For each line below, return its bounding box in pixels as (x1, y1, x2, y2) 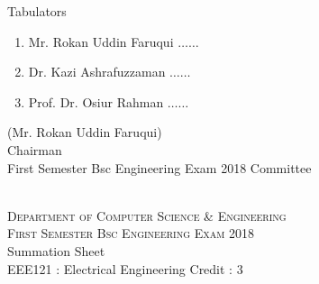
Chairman (7, 140, 62, 159)
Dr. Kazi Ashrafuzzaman (28, 62, 166, 81)
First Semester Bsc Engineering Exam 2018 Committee (7, 158, 312, 177)
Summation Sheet (7, 241, 105, 260)
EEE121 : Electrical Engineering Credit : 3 (7, 259, 243, 278)
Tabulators (7, 2, 67, 20)
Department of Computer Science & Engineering (7, 206, 287, 224)
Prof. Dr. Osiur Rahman (28, 92, 164, 111)
